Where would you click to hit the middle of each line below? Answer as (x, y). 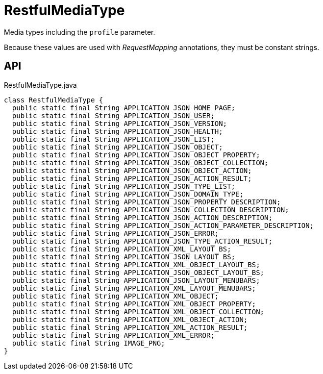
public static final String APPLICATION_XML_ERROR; (113, 335)
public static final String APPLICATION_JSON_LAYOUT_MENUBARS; (136, 280)
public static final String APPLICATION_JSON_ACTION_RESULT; (132, 178)
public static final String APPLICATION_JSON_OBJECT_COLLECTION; (140, 162)
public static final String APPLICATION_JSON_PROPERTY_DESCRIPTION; (146, 202)
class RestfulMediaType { (54, 100)
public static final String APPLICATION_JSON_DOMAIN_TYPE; (128, 194)
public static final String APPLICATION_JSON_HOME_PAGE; (124, 108)
